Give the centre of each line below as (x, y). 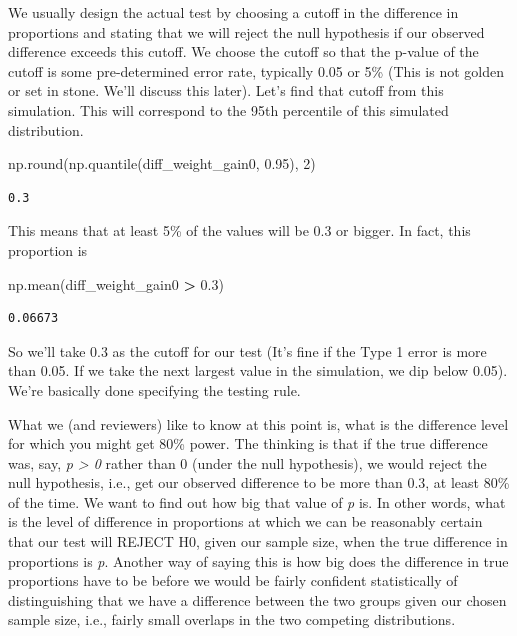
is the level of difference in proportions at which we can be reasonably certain (245, 521)
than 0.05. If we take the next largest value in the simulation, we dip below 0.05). (258, 370)
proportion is (48, 249)
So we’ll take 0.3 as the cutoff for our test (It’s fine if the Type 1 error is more (247, 350)
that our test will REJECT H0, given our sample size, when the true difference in (258, 541)
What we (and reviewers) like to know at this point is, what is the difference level (258, 423)
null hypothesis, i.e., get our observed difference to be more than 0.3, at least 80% (259, 482)
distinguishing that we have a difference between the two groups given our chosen (257, 599)
